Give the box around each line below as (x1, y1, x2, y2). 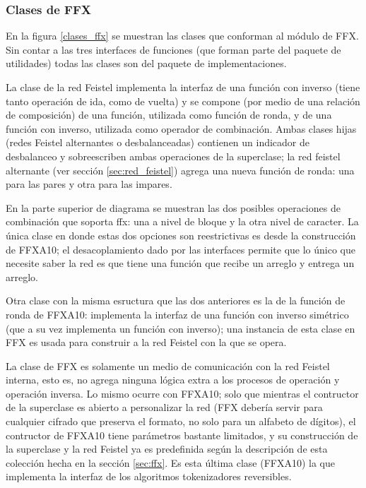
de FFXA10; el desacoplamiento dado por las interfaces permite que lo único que (6, 242, 355, 256)
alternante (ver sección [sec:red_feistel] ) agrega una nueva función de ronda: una (6, 162, 355, 177)
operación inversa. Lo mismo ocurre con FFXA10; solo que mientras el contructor (6, 386, 359, 400)
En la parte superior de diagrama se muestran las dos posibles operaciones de (6, 200, 341, 215)
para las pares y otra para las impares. (6, 177, 172, 191)
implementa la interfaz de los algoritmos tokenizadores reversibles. (6, 469, 292, 484)
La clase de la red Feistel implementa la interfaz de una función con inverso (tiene (6, 80, 360, 94)
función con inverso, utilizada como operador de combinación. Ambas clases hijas (6, 121, 357, 136)
